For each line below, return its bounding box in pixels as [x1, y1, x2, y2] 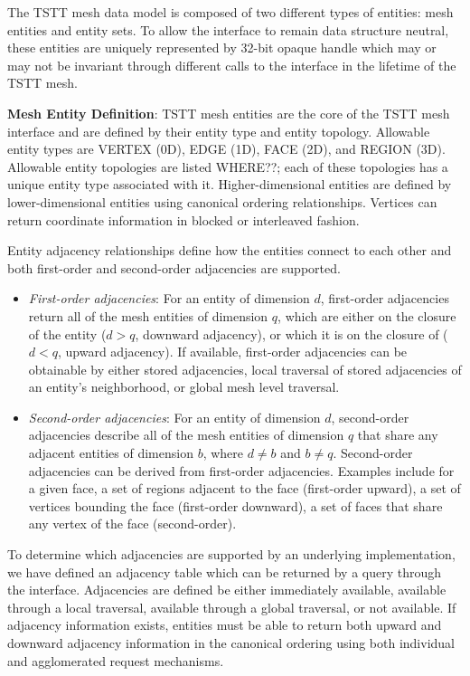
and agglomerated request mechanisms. [7, 651, 224, 670]
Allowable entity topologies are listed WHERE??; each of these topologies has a [7, 157, 448, 176]
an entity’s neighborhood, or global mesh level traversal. [28, 377, 340, 396]
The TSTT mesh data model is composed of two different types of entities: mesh [7, 3, 454, 21]
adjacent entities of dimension [28, 443, 193, 462]
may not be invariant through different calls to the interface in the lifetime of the [7, 55, 456, 74]
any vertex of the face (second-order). [28, 514, 237, 533]
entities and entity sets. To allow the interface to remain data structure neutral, [7, 20, 449, 39]
